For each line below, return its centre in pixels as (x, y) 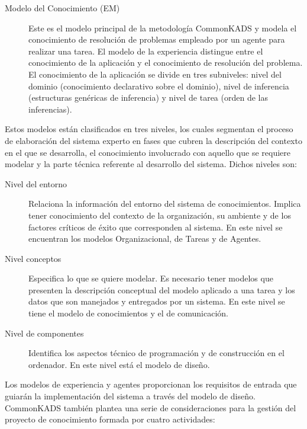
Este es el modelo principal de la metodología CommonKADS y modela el (163, 28)
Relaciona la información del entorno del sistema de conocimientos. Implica (165, 204)
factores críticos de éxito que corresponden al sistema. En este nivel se (156, 227)
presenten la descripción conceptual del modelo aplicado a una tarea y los (162, 289)
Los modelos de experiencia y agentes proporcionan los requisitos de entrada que (151, 384)
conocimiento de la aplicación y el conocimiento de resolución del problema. (166, 63)
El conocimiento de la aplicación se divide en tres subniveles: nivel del (155, 74)
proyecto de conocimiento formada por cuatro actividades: (110, 419)
